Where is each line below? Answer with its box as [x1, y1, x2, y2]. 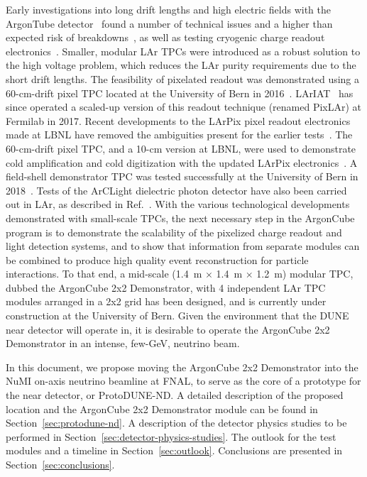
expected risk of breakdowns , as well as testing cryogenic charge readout [6, 30, 325, 45]
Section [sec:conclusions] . [6, 457, 115, 471]
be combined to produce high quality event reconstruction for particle [6, 252, 309, 267]
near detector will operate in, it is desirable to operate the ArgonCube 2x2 [6, 322, 330, 336]
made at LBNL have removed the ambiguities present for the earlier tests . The [6, 127, 353, 142]
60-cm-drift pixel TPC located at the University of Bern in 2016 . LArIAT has [6, 85, 354, 100]
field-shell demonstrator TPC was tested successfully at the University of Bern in [6, 169, 358, 184]
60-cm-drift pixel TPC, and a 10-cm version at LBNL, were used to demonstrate [6, 141, 356, 155]
